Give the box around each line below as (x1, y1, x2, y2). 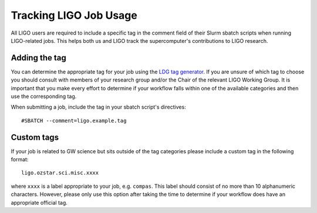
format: (11, 156, 29, 163)
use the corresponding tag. (11, 93, 77, 100)
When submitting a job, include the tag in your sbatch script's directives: (11, 103, 186, 111)
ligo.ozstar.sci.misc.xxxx (21, 170, 99, 176)
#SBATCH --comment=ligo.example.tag (21, 117, 127, 124)
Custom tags (11, 132, 59, 142)
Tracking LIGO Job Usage (11, 9, 137, 22)
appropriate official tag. (11, 199, 68, 206)
